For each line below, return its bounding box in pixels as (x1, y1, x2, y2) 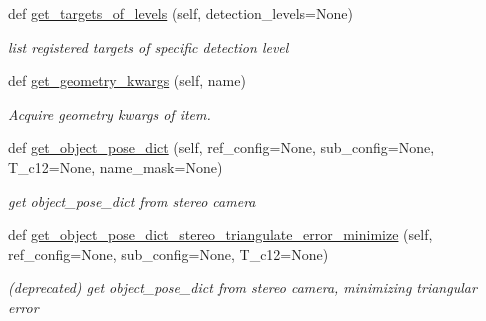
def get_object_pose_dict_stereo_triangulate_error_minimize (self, (8, 224, 433, 245)
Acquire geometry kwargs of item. (8, 103, 211, 124)
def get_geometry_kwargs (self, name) (8, 70, 246, 91)
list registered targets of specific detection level (8, 36, 289, 57)
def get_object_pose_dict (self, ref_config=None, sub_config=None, (8, 137, 435, 158)
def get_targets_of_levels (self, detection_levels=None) (8, 3, 353, 23)
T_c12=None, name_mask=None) (8, 156, 223, 177)
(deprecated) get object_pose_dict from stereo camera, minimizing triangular (8, 277, 477, 298)
